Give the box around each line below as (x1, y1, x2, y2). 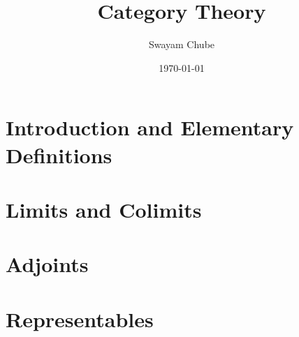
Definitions (6, 140, 112, 169)
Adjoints (6, 250, 89, 278)
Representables (6, 304, 154, 333)
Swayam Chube (148, 37, 215, 52)
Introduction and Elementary (6, 113, 294, 142)
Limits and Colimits (6, 195, 202, 223)
